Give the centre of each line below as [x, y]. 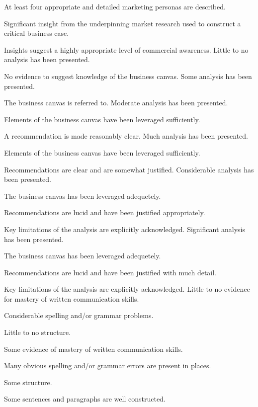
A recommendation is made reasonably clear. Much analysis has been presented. [126, 136]
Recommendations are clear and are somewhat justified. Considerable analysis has [129, 169]
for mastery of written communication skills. [72, 298]
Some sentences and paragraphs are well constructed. [85, 399]
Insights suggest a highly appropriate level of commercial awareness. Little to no [126, 49]
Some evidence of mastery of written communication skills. [93, 349]
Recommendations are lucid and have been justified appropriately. [105, 212]
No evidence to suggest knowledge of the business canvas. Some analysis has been [128, 76]
